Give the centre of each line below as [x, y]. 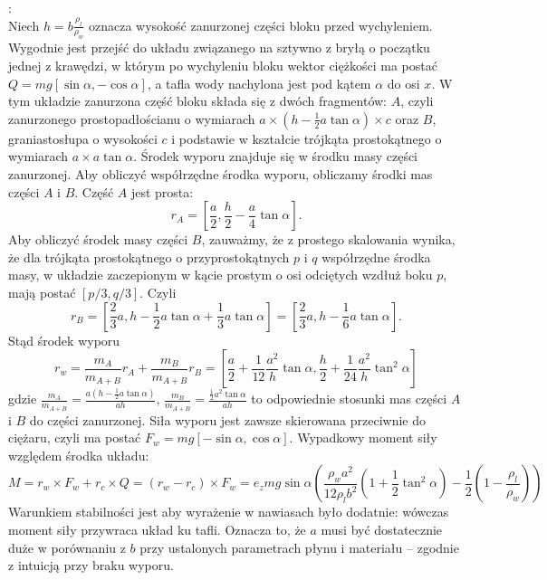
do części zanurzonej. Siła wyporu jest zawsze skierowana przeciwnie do [228, 419]
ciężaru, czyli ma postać [75, 437]
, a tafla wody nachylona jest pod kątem [259, 83]
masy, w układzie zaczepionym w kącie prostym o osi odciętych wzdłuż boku [221, 275]
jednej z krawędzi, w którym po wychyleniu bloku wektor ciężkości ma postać [223, 65]
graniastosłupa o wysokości [83, 138]
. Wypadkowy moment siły [363, 437]
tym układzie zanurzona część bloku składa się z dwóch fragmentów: [197, 101]
